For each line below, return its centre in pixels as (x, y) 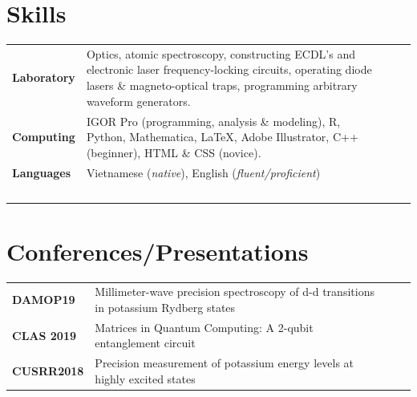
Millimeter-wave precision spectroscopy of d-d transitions (235, 292)
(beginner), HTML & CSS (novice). (174, 152)
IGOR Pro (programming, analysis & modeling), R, (213, 121)
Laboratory (44, 77)
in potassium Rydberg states (165, 307)
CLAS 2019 (44, 335)
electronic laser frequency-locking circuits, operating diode (229, 69)
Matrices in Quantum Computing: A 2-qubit (204, 327)
